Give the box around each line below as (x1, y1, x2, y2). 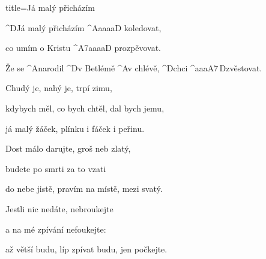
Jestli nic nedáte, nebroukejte (5, 202, 113, 215)
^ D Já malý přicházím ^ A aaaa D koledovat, (5, 21, 162, 34)
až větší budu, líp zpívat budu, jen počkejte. (5, 243, 168, 255)
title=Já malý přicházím (5, 1, 95, 13)
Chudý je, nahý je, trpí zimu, (5, 82, 112, 94)
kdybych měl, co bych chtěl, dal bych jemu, (5, 101, 165, 114)
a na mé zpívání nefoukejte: (5, 222, 106, 235)
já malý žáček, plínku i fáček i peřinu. (5, 122, 145, 134)
